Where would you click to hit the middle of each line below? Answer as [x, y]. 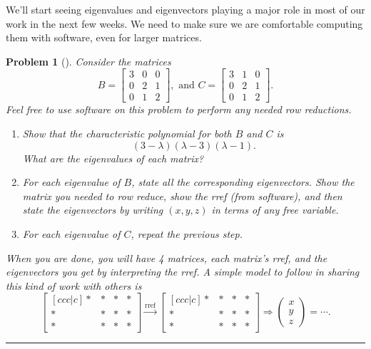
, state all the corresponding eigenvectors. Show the [243, 182]
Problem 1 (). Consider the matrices [88, 61]
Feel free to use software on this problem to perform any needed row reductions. [179, 109]
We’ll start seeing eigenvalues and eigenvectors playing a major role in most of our [185, 9]
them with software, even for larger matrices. [104, 37]
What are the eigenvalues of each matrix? [113, 158]
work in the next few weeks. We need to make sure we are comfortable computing [184, 23]
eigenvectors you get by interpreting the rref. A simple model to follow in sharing [183, 272]
